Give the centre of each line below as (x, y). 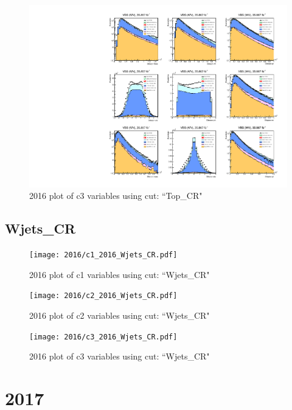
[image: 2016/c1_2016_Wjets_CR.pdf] (103, 255)
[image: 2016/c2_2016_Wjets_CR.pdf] (103, 296)
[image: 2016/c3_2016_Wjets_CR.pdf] (103, 337)
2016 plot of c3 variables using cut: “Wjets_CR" (120, 356)
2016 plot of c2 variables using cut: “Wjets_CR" (120, 315)
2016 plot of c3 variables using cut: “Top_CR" (116, 196)
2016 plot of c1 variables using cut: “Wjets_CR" (120, 274)
